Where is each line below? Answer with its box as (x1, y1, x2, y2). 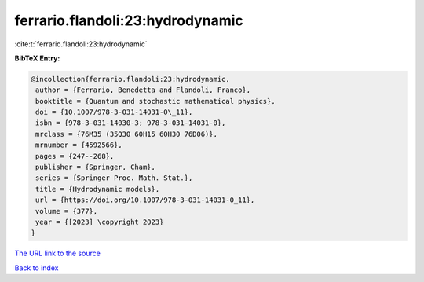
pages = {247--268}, (35, 152, 115, 160)
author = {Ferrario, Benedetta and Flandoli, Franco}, (35, 86, 251, 94)
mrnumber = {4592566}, (35, 141, 123, 149)
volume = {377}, (35, 207, 98, 215)
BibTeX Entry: (14, 53, 60, 63)
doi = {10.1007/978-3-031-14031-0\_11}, (35, 108, 193, 117)
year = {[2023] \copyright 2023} (35, 218, 164, 226)
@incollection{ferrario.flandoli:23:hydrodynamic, (31, 75, 231, 83)
